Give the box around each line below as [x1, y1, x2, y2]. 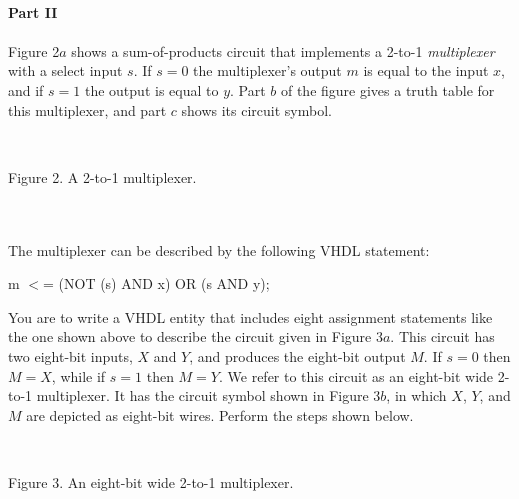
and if [8, 79, 44, 100]
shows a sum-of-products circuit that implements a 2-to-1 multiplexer [71, 40, 495, 61]
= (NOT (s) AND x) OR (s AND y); [42, 273, 270, 294]
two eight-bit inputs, [8, 345, 133, 366]
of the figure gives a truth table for [280, 79, 495, 100]
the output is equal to [84, 79, 219, 100]
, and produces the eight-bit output [189, 345, 406, 366]
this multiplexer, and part [8, 99, 167, 120]
